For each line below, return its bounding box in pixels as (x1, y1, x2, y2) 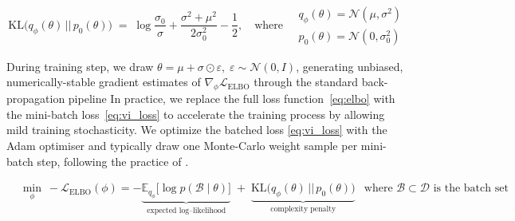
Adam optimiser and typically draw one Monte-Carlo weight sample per (6, 137, 358, 154)
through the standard (254, 73, 359, 90)
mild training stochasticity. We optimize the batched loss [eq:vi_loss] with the (6, 121, 387, 138)
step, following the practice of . (37, 152, 189, 169)
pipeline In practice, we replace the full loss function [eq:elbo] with (68, 90, 395, 107)
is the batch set (433, 183, 509, 195)
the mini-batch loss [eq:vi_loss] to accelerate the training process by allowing (6, 105, 385, 122)
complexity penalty (270, 204, 336, 213)
